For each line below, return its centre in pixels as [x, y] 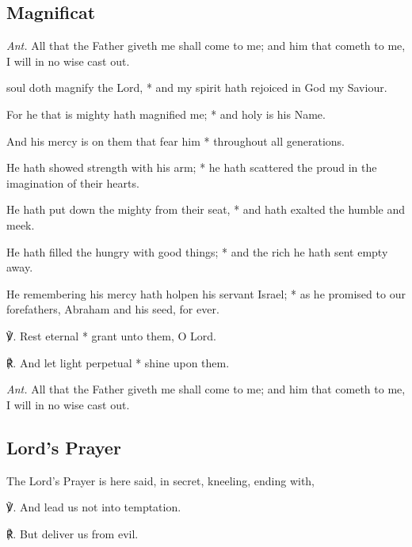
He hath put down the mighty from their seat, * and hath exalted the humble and [206, 209]
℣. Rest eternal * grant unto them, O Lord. [111, 335]
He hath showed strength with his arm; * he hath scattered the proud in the [192, 167]
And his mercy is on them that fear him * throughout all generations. [176, 141]
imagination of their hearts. [73, 182]
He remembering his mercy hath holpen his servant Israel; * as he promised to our [206, 293]
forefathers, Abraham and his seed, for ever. [113, 309]
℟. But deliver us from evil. [72, 533]
